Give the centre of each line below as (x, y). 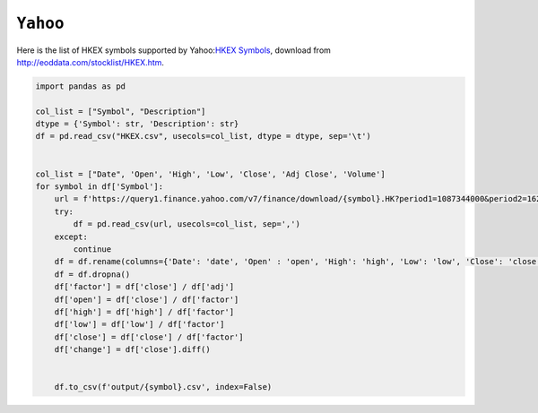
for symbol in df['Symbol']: (100, 187)
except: (71, 237)
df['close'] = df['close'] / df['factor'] (149, 337)
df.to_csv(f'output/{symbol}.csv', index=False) (163, 387)
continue (92, 250)
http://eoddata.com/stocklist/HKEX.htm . (91, 62)
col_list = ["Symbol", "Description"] (121, 111)
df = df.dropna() (92, 274)
